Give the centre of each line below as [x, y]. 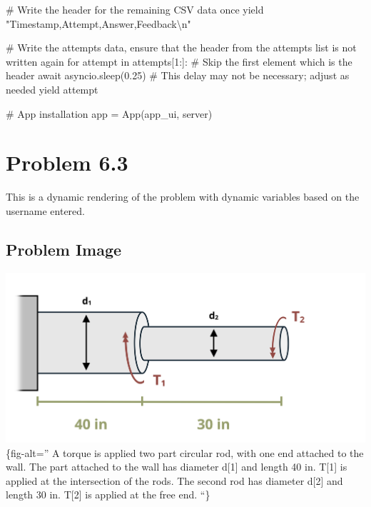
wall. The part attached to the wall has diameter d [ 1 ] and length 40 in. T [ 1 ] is [177, 467]
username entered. [45, 210]
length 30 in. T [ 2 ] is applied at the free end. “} [108, 495]
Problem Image [64, 249]
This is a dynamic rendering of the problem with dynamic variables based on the [183, 197]
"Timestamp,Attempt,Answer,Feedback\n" [98, 23]
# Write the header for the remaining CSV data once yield [135, 9]
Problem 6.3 [67, 162]
